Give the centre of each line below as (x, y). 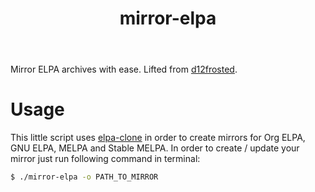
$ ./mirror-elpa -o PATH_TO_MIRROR (84, 177)
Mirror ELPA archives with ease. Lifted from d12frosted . (124, 69)
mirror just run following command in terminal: (105, 159)
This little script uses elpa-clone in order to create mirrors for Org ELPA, (158, 138)
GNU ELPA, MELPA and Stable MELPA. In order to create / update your (155, 148)
